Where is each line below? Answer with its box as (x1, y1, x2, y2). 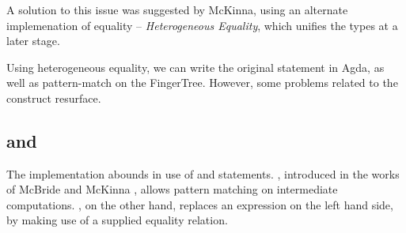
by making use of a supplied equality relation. (6, 212, 228, 228)
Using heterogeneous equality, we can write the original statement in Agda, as (6, 58, 385, 75)
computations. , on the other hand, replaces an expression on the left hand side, (6, 196, 393, 212)
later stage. (6, 32, 60, 49)
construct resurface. (6, 89, 101, 106)
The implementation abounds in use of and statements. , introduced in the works (6, 165, 400, 182)
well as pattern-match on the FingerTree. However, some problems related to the (6, 74, 398, 91)
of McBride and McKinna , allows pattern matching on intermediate (6, 181, 338, 197)
